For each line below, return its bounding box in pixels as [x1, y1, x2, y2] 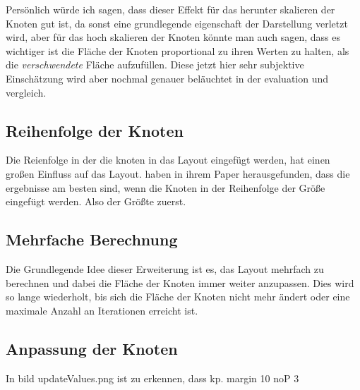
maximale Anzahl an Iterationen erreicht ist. [6, 303, 198, 317]
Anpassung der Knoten [6, 337, 178, 359]
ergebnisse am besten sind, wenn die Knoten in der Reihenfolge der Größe [6, 180, 325, 195]
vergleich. [6, 85, 47, 99]
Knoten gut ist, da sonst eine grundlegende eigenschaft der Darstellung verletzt [6, 16, 348, 30]
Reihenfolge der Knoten [6, 119, 184, 141]
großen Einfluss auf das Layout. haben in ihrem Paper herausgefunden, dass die [6, 166, 350, 181]
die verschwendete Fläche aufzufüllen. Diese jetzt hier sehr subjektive [6, 57, 304, 72]
